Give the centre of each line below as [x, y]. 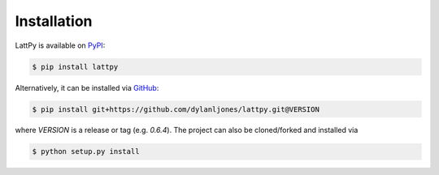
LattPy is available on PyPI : [60, 45]
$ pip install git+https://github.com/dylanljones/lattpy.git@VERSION [176, 109]
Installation [54, 21]
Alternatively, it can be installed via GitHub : [87, 87]
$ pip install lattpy [75, 66]
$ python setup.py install [86, 152]
